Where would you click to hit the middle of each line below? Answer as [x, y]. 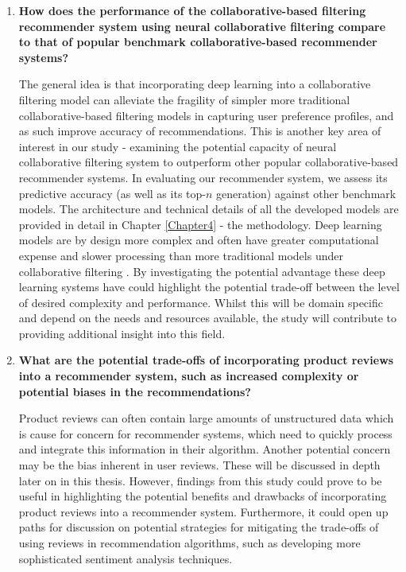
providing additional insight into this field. [122, 333]
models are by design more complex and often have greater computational [199, 240]
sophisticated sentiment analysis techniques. [126, 558]
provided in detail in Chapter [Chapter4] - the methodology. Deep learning [200, 224]
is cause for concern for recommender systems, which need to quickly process [205, 433]
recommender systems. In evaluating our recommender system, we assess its [203, 177]
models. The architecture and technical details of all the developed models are [209, 209]
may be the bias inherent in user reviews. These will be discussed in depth [199, 465]
